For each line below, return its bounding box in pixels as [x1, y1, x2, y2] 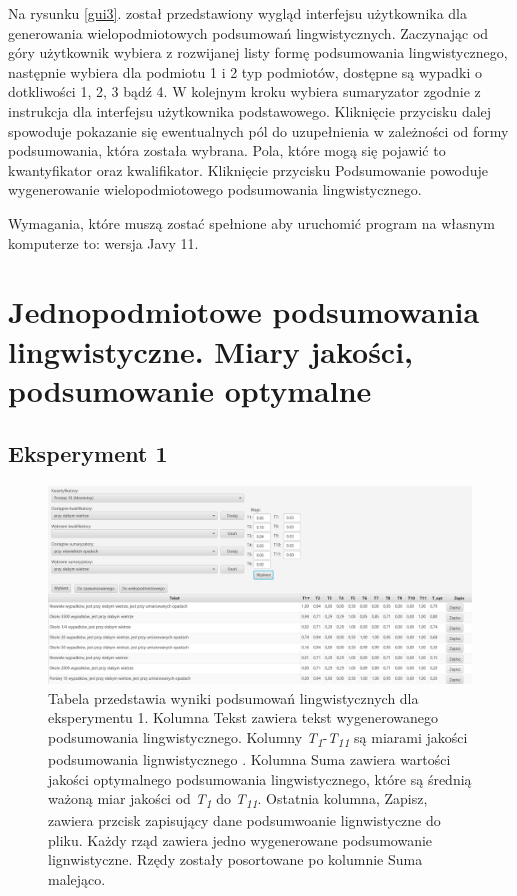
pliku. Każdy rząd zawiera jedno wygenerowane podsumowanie [48, 829, 433, 850]
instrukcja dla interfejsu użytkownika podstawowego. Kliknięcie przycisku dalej [8, 100, 492, 121]
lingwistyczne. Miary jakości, [8, 330, 414, 371]
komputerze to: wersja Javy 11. [8, 232, 199, 253]
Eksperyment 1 [8, 438, 168, 469]
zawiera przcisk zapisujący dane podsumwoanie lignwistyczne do [48, 810, 441, 831]
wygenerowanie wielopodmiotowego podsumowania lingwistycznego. [8, 179, 422, 200]
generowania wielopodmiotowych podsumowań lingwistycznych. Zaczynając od [8, 22, 489, 43]
